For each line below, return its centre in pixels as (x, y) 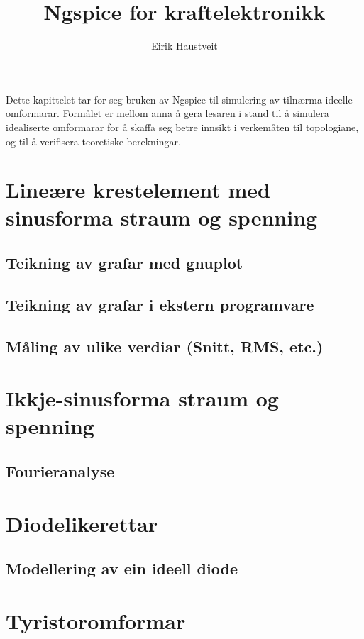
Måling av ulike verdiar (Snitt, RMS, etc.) (165, 346)
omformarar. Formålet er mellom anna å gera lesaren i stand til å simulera (167, 113)
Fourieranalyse (60, 471)
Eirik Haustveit (184, 46)
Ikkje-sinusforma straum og (142, 398)
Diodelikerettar (82, 523)
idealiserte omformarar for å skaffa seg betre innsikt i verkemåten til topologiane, (182, 127)
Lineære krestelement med (138, 190)
